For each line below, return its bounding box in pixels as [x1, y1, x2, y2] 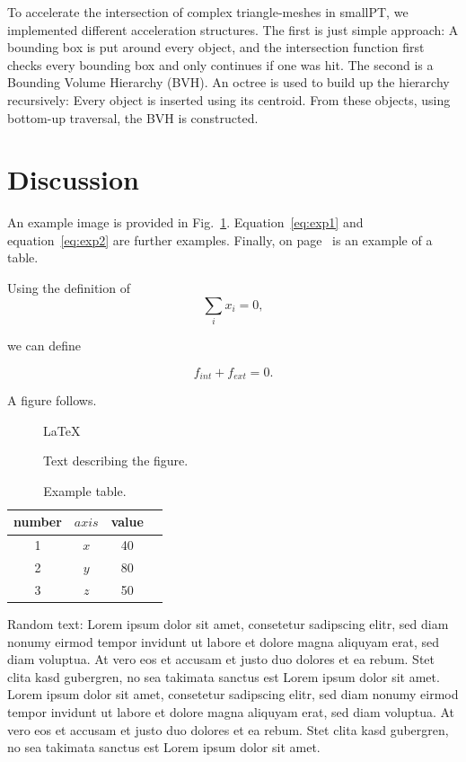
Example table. [43, 481, 127, 500]
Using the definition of [7, 279, 130, 297]
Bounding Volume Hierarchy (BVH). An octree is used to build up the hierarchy [7, 73, 450, 92]
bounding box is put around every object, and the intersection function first [7, 38, 425, 57]
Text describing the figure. [43, 451, 189, 470]
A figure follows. [7, 391, 97, 410]
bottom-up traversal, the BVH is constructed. [7, 108, 259, 127]
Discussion [7, 161, 139, 198]
